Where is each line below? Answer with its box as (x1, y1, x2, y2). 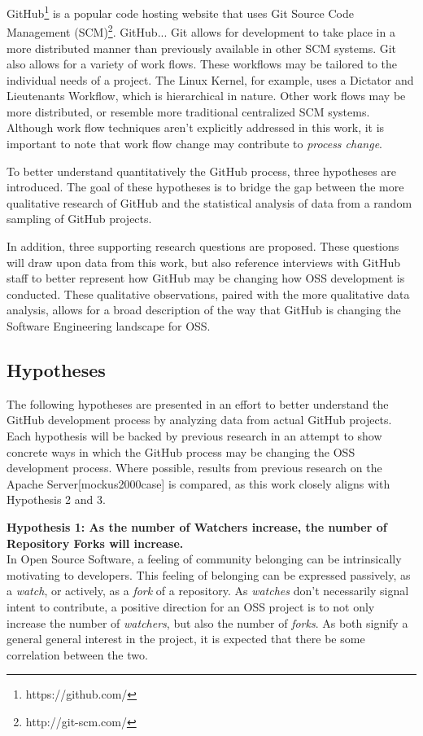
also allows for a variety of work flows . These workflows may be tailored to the (7, 55, 398, 72)
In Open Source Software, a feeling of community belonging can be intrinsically (7, 550, 402, 567)
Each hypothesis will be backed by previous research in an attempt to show (7, 427, 382, 444)
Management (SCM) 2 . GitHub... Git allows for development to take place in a (7, 21, 395, 40)
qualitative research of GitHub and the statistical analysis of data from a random (7, 194, 412, 211)
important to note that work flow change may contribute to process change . (7, 135, 382, 152)
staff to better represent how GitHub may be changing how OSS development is (7, 269, 405, 287)
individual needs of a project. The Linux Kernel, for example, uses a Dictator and (7, 71, 414, 88)
